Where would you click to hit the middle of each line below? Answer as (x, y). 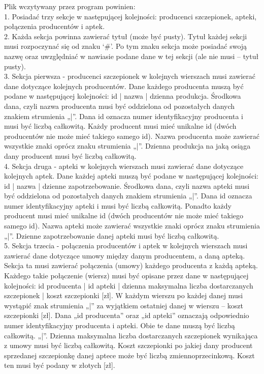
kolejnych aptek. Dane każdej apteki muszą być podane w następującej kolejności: (131, 176)
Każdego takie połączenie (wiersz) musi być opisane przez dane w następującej (126, 276)
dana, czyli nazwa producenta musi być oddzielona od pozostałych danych (120, 106)
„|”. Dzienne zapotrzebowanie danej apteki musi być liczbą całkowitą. (112, 235)
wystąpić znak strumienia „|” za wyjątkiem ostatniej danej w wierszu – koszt (124, 305)
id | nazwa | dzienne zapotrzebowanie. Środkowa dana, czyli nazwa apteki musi (127, 185)
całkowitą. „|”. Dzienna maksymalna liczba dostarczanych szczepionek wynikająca (131, 335)
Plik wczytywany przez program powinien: (70, 6)
